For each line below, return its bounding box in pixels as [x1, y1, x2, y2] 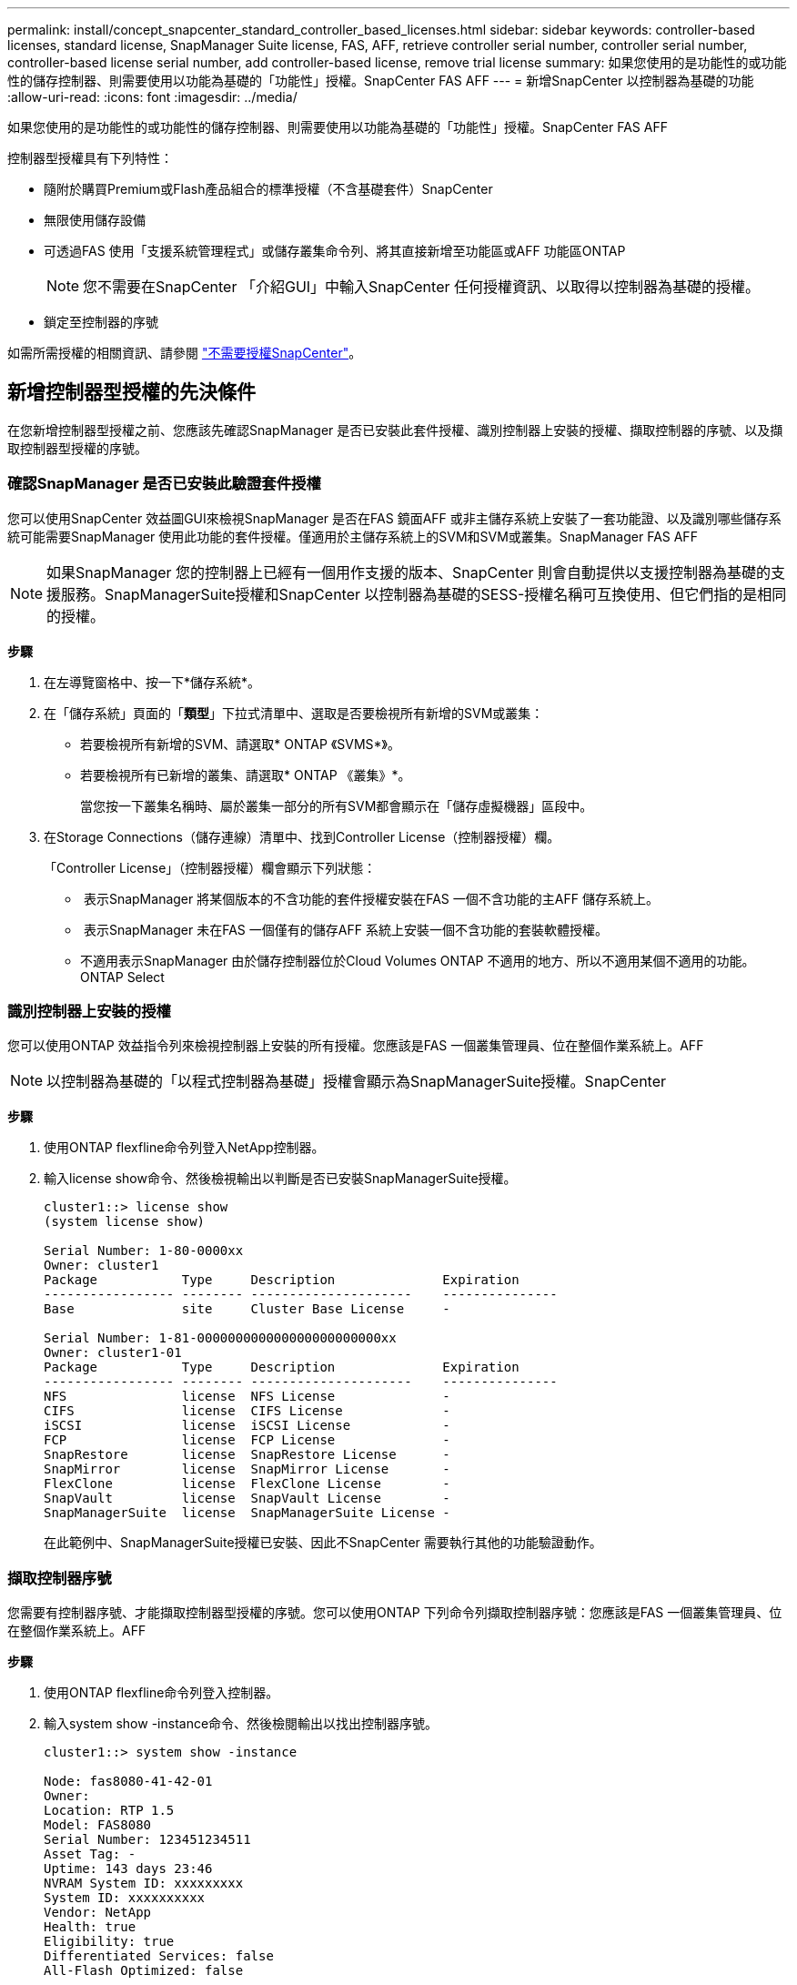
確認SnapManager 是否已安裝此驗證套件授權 [7, 474, 321, 493]
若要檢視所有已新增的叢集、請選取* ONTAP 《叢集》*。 [80, 766, 411, 783]
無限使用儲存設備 [44, 212, 146, 228]
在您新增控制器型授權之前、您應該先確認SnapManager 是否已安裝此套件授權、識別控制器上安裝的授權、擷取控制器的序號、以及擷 [7, 421, 783, 438]
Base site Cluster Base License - [44, 1301, 450, 1317]
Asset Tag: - [44, 1847, 136, 1862]
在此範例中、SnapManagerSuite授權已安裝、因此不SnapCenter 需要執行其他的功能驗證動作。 [44, 1534, 602, 1551]
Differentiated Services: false [44, 1949, 274, 1964]
